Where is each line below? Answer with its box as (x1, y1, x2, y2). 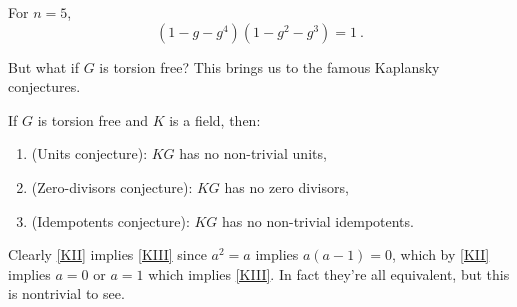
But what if (8, 56, 79, 77)
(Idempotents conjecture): (31, 210, 190, 231)
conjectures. (8, 76, 81, 97)
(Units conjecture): (31, 143, 148, 164)
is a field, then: (169, 109, 261, 130)
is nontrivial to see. (8, 283, 125, 304)
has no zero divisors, (224, 176, 349, 197)
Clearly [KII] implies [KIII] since (8, 244, 207, 265)
